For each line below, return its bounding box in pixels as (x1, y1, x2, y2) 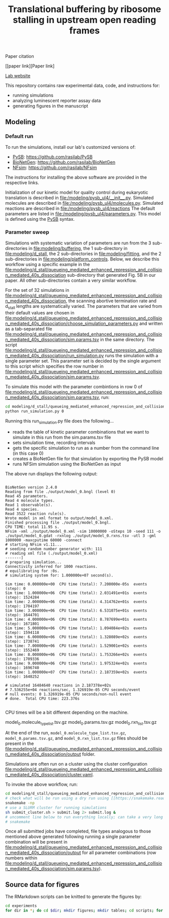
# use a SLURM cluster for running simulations (5, 805, 107, 810)
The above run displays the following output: (5, 470, 98, 476)
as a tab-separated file (5, 325, 53, 331)
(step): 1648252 (5, 674, 39, 679)
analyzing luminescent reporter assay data (12, 98, 101, 104)
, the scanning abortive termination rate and (65, 298, 157, 304)
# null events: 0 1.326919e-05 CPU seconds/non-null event (5, 692, 132, 697)
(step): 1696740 (5, 665, 39, 670)
